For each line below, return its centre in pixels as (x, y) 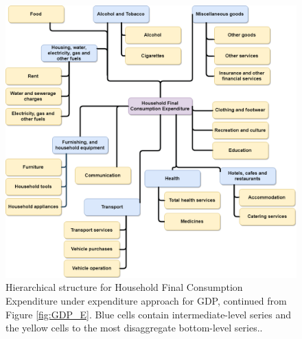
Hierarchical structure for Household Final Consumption (124, 287)
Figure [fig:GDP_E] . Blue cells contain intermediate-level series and (148, 314)
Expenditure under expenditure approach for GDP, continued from (146, 301)
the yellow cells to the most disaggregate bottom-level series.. (134, 328)
